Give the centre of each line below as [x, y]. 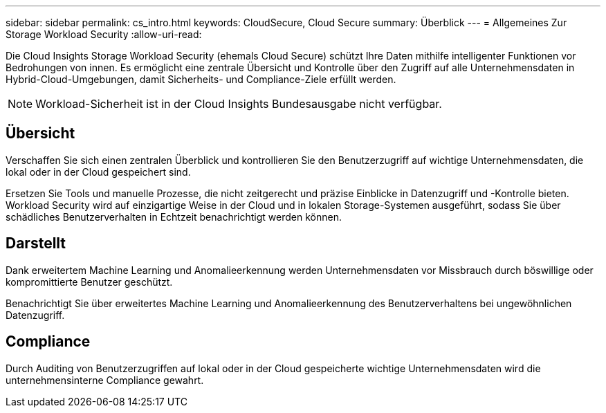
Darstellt [36, 244]
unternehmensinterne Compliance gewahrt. [105, 380]
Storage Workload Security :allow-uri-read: [104, 34]
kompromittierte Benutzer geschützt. [89, 282]
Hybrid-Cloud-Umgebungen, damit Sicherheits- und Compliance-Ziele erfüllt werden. [201, 79]
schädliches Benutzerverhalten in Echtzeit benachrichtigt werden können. [174, 217]
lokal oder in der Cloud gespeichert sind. [98, 172]
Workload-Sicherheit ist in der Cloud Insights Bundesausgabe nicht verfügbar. [239, 104]
